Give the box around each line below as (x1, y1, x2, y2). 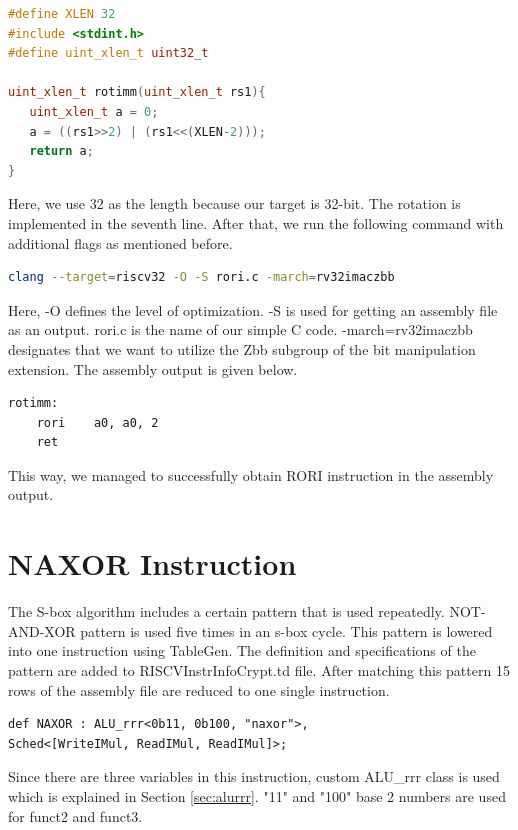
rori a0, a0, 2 (36, 415, 159, 430)
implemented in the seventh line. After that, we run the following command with (8, 212, 504, 233)
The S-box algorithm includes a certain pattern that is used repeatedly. (8, 601, 445, 622)
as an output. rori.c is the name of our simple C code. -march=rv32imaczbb (8, 319, 473, 340)
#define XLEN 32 (8, 7, 116, 21)
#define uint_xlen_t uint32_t (8, 46, 209, 61)
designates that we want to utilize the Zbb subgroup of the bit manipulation (8, 338, 476, 359)
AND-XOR (8, 620, 76, 641)
